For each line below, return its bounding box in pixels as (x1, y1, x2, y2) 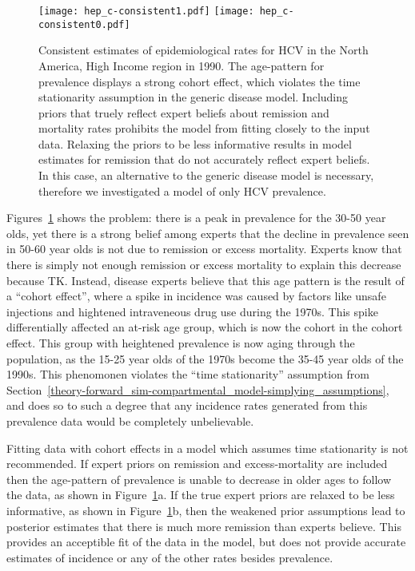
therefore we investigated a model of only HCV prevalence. (38, 182, 326, 199)
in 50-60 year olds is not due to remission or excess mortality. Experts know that (6, 240, 402, 257)
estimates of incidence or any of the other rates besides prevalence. (6, 549, 333, 565)
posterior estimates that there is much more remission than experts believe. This (6, 517, 401, 534)
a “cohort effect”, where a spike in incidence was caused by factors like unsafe (6, 287, 386, 304)
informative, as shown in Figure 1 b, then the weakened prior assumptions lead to (6, 502, 405, 518)
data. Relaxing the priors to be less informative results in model (38, 135, 352, 152)
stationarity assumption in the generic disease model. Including (38, 89, 349, 105)
